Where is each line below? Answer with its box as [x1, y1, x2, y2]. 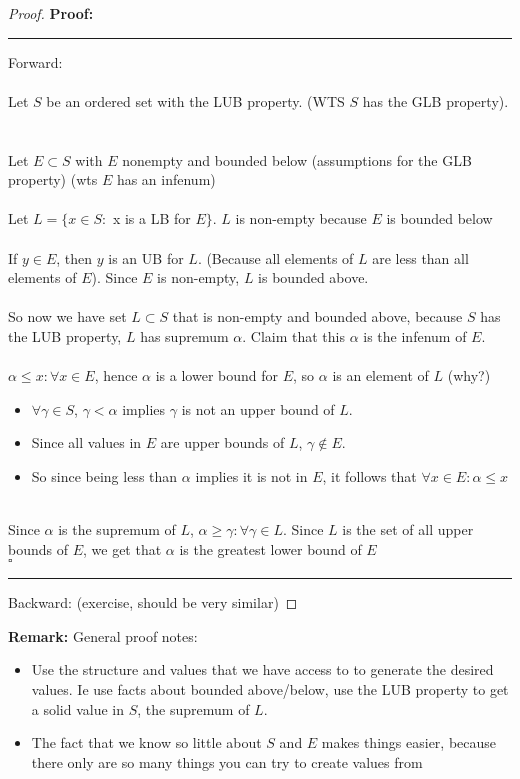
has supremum [140, 325, 229, 346]
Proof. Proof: [8, 3, 94, 23]
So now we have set [8, 306, 127, 327]
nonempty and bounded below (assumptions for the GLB [122, 149, 472, 170]
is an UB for [108, 247, 184, 268]
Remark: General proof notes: [8, 625, 198, 646]
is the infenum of [363, 325, 467, 346]
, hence [94, 365, 138, 386]
